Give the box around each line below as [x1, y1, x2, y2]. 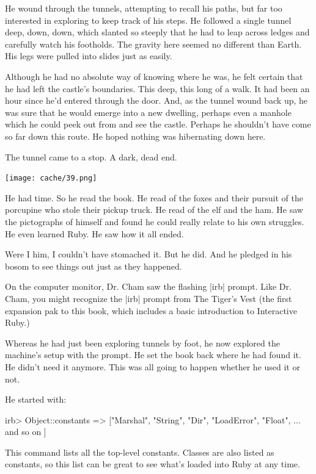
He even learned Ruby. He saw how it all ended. [5, 227, 184, 240]
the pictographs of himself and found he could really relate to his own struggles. [5, 215, 304, 228]
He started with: [5, 393, 67, 406]
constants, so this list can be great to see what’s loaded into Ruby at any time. [5, 458, 300, 470]
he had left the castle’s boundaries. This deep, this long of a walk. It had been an [5, 82, 310, 95]
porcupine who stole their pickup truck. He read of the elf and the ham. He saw [5, 203, 303, 216]
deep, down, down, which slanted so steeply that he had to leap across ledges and [5, 26, 310, 38]
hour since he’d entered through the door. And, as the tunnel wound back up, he [5, 94, 308, 107]
